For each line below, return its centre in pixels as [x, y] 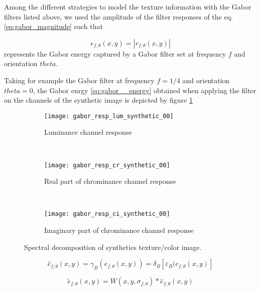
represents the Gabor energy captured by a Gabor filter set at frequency [115, 53]
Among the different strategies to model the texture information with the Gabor [128, 7]
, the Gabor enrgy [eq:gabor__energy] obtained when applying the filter [145, 90]
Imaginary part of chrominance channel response [119, 230]
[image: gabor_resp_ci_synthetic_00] [107, 214]
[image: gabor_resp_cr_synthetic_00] [107, 165]
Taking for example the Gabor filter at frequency [79, 80]
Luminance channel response [88, 132]
